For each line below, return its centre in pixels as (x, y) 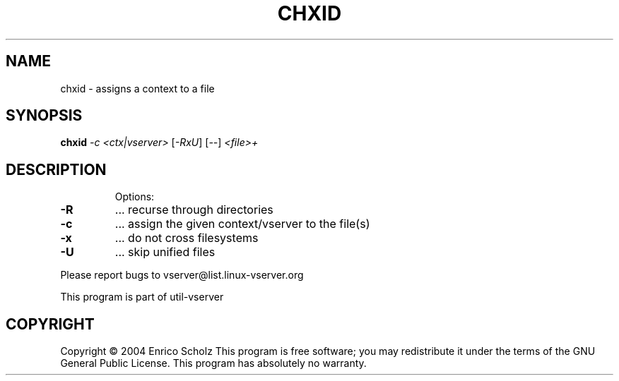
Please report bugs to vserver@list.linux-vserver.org (182, 275)
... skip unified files (165, 252)
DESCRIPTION (56, 169)
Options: (135, 197)
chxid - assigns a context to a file (137, 88)
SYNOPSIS (44, 116)
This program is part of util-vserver (142, 297)
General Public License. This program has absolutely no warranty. (213, 363)
